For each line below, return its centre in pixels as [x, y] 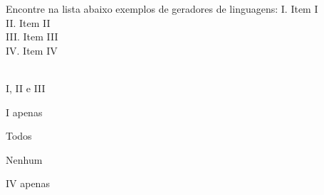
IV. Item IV [32, 50]
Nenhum [24, 159]
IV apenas [28, 183]
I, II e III [26, 88]
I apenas [24, 112]
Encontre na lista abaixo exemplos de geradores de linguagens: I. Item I [162, 9]
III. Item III [32, 37]
